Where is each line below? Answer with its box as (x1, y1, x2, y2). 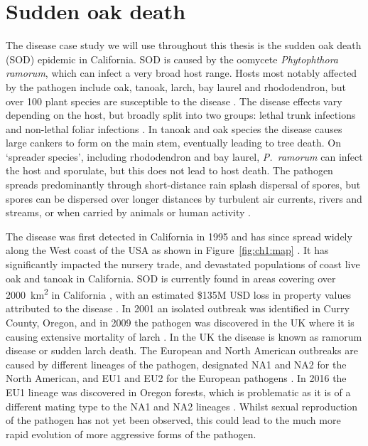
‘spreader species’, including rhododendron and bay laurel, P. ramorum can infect (6, 149, 363, 164)
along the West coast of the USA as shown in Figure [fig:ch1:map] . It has (6, 243, 329, 257)
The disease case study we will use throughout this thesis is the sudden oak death (6, 38, 362, 53)
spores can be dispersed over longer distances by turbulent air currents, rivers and (6, 191, 362, 206)
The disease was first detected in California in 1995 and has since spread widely (6, 228, 352, 243)
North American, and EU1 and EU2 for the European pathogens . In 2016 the (6, 371, 347, 386)
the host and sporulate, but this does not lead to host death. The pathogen (6, 163, 333, 178)
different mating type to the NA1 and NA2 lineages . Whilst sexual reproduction (6, 398, 358, 413)
